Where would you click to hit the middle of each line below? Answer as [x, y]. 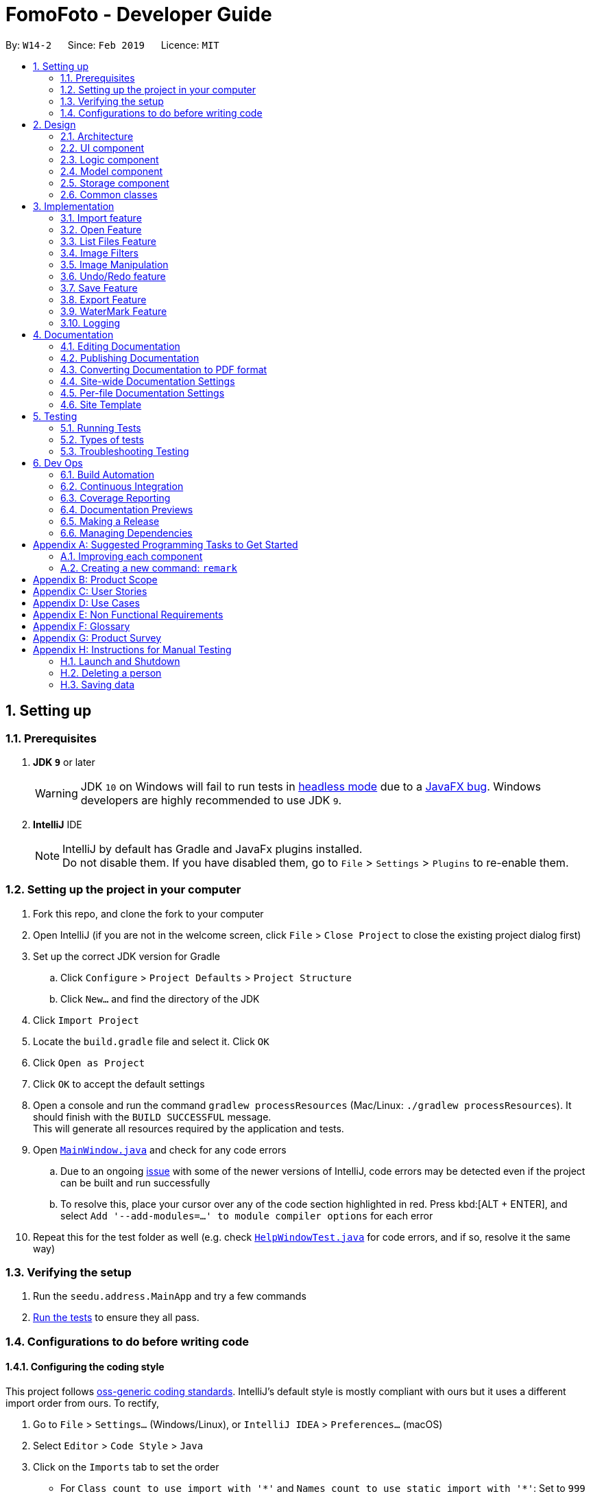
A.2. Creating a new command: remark [149, 568]
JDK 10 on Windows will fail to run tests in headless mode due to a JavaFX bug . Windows [311, 786]
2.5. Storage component [115, 183]
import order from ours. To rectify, [83, 1403]
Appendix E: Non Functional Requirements [128, 614]
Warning [57, 793]
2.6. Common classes [109, 194]
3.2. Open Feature [101, 229]
